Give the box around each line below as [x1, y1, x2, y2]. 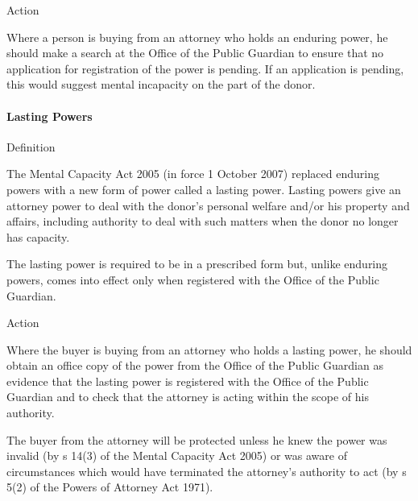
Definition [6, 138, 56, 155]
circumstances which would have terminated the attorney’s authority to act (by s [6, 462, 407, 479]
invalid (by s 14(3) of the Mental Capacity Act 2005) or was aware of [6, 447, 347, 464]
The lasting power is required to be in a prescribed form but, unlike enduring [6, 255, 388, 272]
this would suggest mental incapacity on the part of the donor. [6, 76, 316, 93]
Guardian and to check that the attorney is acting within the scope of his [6, 388, 369, 405]
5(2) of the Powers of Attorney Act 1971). [6, 478, 213, 495]
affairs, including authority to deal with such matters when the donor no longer [6, 213, 399, 230]
